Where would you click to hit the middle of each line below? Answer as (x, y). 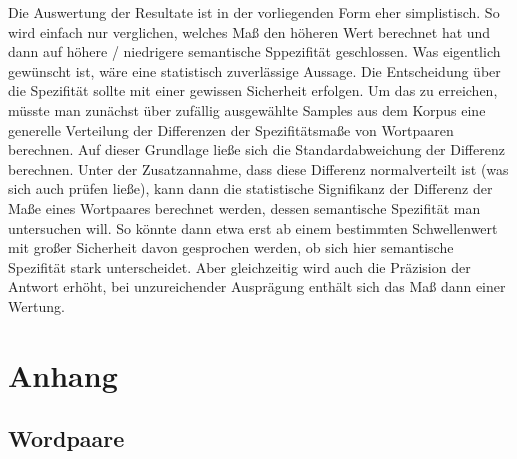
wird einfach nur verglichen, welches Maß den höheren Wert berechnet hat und (249, 31)
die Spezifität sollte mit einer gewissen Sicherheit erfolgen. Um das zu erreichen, (253, 90)
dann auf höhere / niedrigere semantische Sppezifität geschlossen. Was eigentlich (254, 51)
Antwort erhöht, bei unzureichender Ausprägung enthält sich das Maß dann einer (257, 286)
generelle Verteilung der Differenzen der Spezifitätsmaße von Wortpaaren (231, 129)
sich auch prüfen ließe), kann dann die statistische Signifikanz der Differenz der (250, 188)
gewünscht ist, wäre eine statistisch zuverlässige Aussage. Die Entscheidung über (254, 70)
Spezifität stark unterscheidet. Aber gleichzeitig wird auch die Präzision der (239, 266)
